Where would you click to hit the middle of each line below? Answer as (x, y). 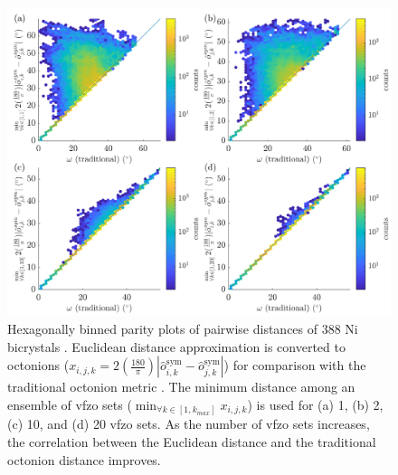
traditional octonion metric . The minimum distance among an (181, 387)
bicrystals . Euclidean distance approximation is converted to (176, 346)
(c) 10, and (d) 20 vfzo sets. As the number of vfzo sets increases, (189, 424)
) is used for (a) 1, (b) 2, (315, 404)
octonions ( (38, 365)
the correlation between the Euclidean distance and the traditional (192, 442)
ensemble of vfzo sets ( (70, 404)
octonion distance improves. (84, 459)
